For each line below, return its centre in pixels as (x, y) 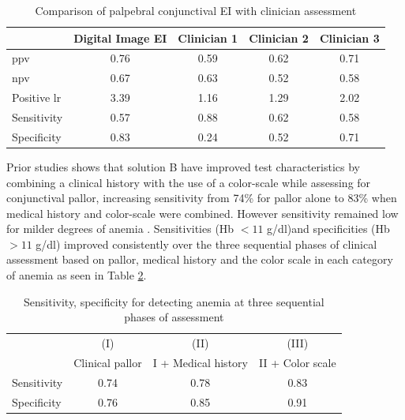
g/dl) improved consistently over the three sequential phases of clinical (206, 244)
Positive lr (37, 97)
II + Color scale (297, 362)
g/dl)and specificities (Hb (328, 229)
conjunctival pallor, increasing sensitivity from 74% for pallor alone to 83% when (202, 198)
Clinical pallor (108, 362)
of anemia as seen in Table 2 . (77, 275)
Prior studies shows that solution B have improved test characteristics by (183, 166)
